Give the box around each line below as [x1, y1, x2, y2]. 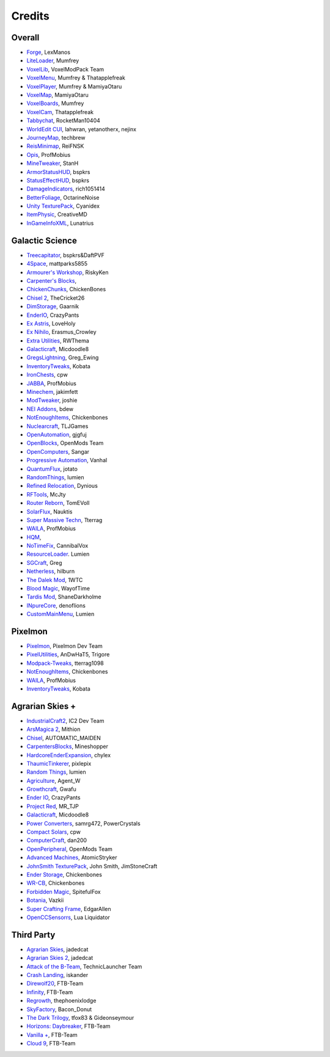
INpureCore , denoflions [26, 601, 86, 609]
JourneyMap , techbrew [26, 134, 86, 141]
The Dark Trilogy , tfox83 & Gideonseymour [26, 1014, 134, 1021]
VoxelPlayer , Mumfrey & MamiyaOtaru [26, 82, 122, 90]
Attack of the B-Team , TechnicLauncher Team [26, 962, 142, 970]
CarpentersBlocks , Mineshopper [26, 743, 108, 750]
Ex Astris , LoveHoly [26, 319, 76, 327]
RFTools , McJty [26, 490, 67, 498]
